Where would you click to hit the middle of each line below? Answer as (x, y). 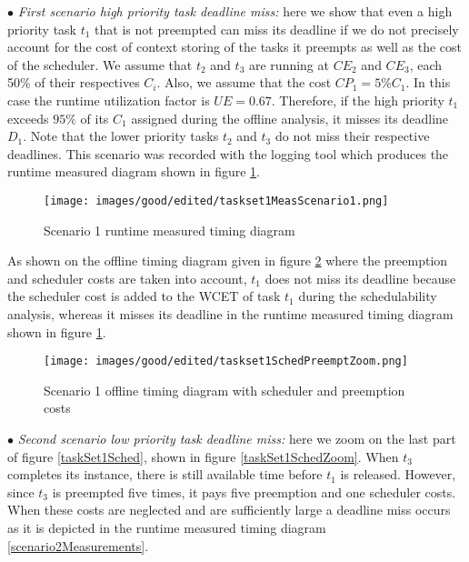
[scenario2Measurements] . (78, 545)
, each (426, 64)
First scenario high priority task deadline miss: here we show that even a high (235, 11)
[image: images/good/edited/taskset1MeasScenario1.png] (216, 201)
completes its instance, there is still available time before (165, 474)
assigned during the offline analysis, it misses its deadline (290, 118)
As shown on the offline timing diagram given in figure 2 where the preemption (228, 261)
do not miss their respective (352, 136)
